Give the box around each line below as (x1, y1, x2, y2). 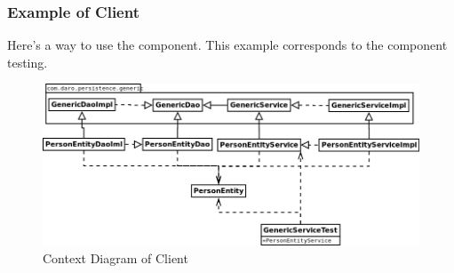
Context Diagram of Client (43, 248, 188, 267)
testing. (7, 52, 48, 71)
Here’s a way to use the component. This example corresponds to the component (7, 36, 448, 54)
